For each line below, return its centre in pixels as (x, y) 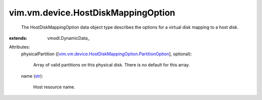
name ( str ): (32, 76)
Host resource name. (54, 87)
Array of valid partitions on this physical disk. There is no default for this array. (112, 65)
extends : (18, 38)
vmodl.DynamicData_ (68, 38)
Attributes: (19, 47)
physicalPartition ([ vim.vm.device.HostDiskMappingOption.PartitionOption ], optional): (106, 54)
